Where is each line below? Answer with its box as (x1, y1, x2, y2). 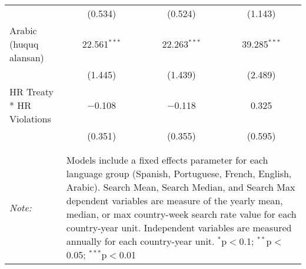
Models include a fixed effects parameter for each (66, 153, 268, 167)
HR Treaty (9, 85, 54, 98)
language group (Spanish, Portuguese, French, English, (66, 167, 292, 180)
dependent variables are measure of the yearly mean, (66, 194, 283, 207)
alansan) (9, 51, 44, 64)
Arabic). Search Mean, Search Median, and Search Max (66, 180, 295, 194)
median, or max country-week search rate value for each (66, 207, 297, 221)
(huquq (9, 37, 39, 51)
